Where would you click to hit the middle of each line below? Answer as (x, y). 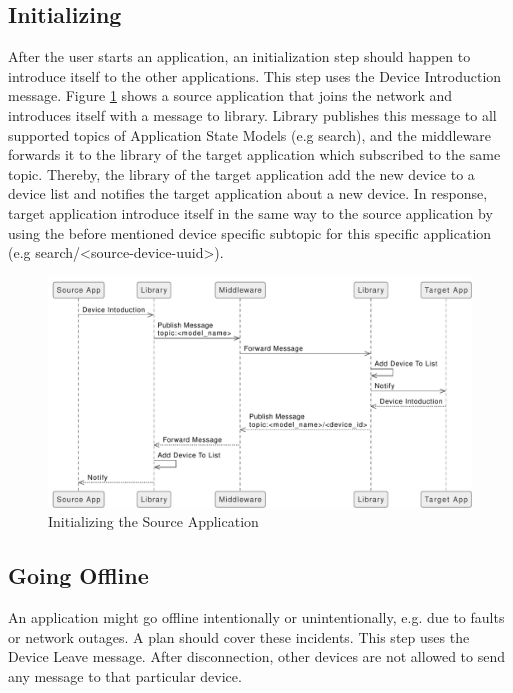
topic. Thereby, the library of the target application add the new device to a (241, 173)
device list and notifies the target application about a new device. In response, (248, 193)
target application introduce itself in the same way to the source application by (250, 212)
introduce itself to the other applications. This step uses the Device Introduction (255, 75)
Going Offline (78, 575)
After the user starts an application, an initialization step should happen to (239, 56)
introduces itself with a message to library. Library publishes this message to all (252, 114)
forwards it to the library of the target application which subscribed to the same (254, 154)
